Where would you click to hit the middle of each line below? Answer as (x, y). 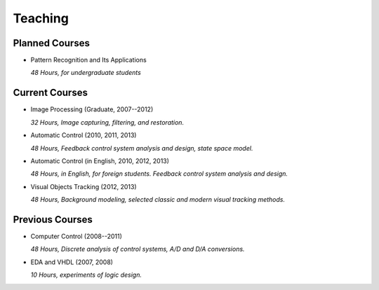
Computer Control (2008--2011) (77, 236)
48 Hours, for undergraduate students (86, 73)
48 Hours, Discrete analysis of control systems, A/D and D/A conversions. (138, 249)
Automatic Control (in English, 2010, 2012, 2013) (100, 160)
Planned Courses (52, 43)
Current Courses (50, 93)
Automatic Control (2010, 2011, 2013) (84, 135)
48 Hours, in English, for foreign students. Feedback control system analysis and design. (159, 174)
